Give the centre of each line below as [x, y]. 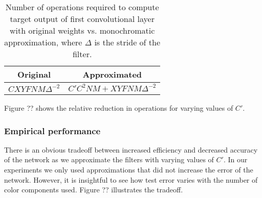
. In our [235, 159]
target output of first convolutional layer [82, 19]
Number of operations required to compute [82, 7]
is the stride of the [127, 42]
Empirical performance [52, 130]
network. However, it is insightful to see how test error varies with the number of [131, 179]
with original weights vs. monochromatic [82, 30]
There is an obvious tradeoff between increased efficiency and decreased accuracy [131, 149]
